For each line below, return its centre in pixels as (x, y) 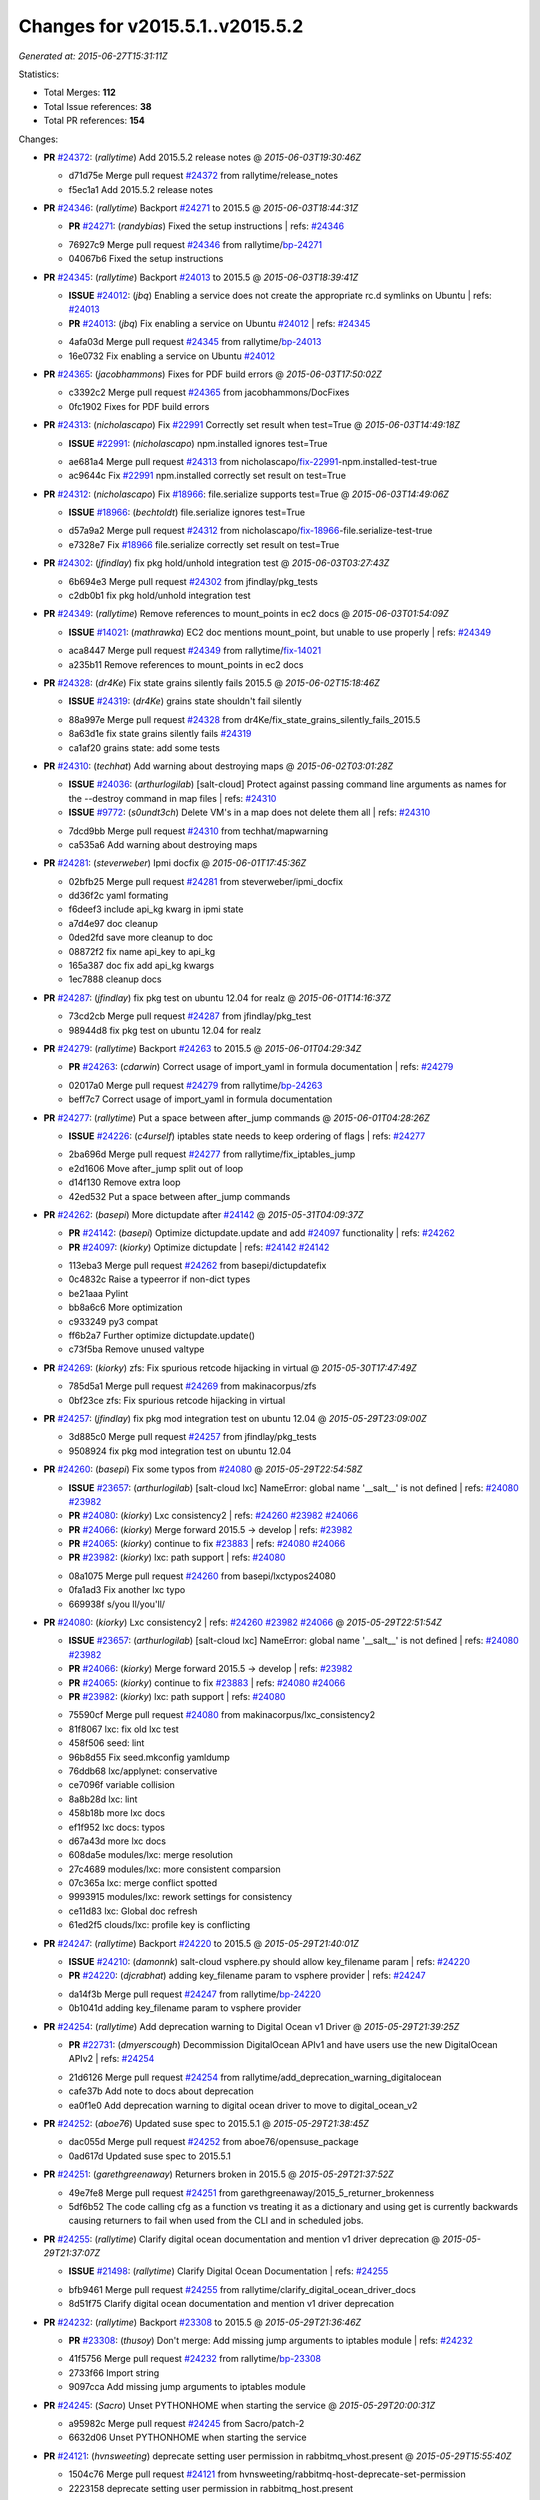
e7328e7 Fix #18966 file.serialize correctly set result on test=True (204, 544)
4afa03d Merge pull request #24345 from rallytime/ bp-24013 (195, 342)
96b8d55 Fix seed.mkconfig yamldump (149, 1757)
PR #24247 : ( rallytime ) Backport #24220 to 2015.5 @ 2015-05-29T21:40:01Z (201, 1943)
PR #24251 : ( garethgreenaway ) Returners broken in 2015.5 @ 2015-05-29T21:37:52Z (218, 2174)
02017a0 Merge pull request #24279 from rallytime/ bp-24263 (195, 1085)
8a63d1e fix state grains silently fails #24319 (160, 734)
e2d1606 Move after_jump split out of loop (156, 1168)
